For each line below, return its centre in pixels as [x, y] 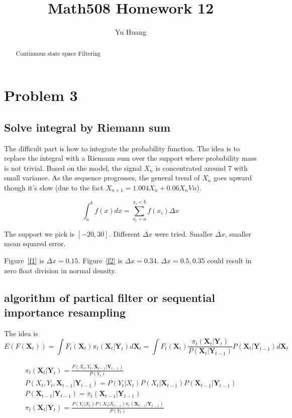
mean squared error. [35, 243]
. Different [124, 233]
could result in [229, 260]
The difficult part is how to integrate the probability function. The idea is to [122, 148]
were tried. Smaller [184, 233]
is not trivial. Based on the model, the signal [73, 168]
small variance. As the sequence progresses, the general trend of [102, 178]
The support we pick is [39, 233]
